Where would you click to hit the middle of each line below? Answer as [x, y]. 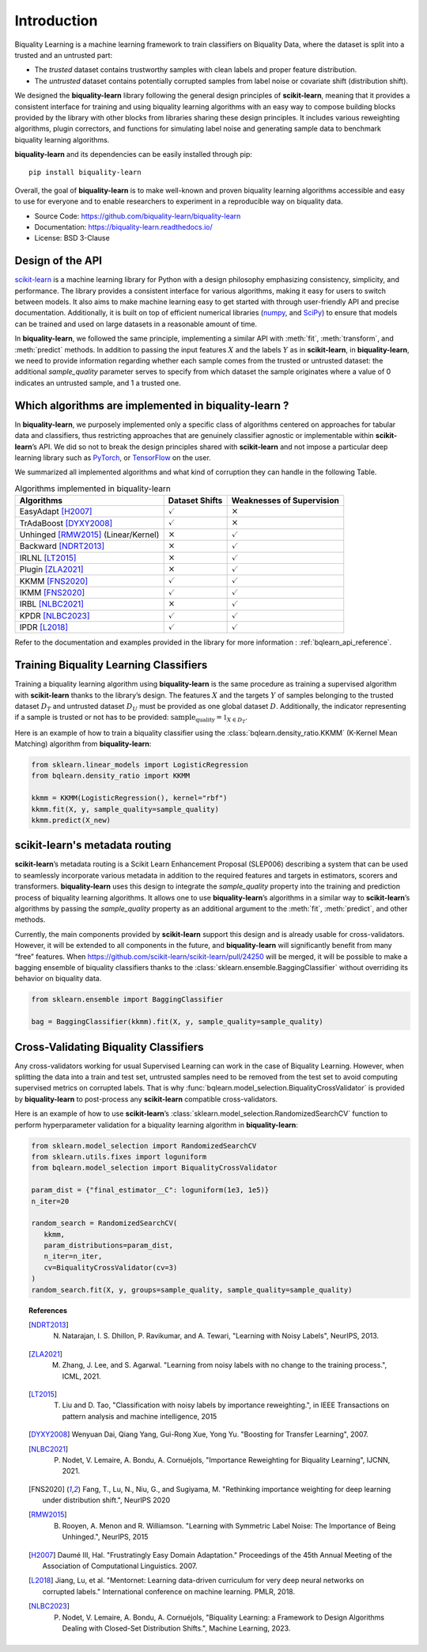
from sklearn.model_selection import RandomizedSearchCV [144, 1146]
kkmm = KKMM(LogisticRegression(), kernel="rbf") [129, 798]
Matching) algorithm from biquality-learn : [83, 744]
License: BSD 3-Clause [72, 238]
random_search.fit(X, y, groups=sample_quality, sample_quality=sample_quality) [192, 1290]
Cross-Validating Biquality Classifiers [109, 1047]
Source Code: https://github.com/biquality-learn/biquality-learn [138, 216]
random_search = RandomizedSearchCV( [104, 1223]
